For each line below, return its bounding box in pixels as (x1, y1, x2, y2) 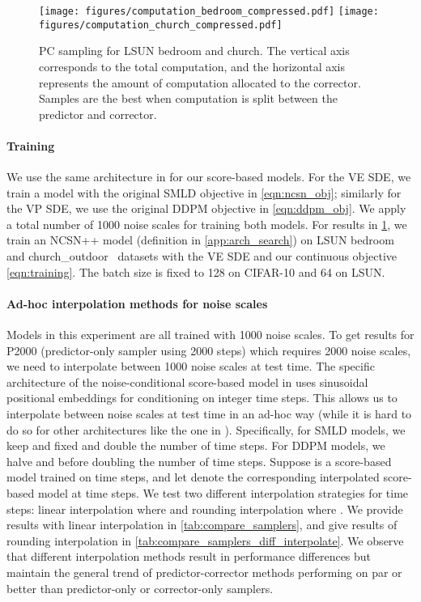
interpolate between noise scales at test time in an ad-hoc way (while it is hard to (6, 405, 412, 422)
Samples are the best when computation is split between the (39, 90, 338, 107)
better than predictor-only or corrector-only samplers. (6, 579, 274, 596)
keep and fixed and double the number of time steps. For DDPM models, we (6, 437, 385, 454)
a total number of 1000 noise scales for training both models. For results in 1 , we (6, 215, 407, 232)
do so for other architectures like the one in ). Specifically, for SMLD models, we (6, 421, 406, 438)
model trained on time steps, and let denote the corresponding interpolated (6, 468, 380, 485)
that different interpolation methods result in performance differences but (6, 548, 372, 565)
